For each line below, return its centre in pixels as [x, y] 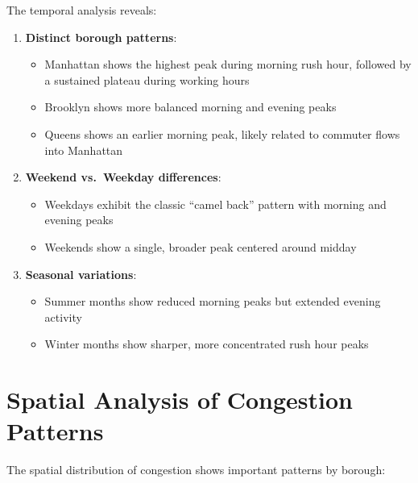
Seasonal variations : [81, 274]
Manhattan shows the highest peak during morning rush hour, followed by [228, 64]
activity [63, 316]
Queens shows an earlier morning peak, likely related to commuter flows [222, 133]
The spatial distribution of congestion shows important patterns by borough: [196, 470]
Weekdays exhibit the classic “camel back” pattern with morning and [215, 204]
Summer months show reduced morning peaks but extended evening [213, 301]
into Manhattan [84, 150]
